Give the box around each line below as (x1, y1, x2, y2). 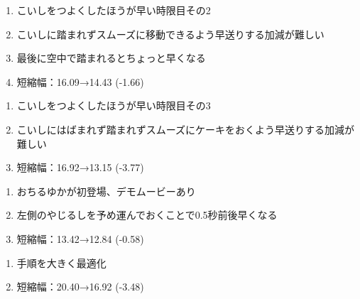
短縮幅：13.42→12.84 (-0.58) (16, 231, 144, 246)
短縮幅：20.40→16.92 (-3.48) (16, 279, 144, 294)
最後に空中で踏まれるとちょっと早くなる (16, 50, 206, 65)
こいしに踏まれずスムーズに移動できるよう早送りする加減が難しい (16, 26, 324, 41)
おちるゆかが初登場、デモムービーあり (16, 183, 196, 198)
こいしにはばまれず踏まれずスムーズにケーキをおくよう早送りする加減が (16, 121, 355, 136)
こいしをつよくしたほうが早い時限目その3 (16, 98, 211, 113)
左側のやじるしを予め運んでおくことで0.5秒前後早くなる (16, 207, 278, 222)
